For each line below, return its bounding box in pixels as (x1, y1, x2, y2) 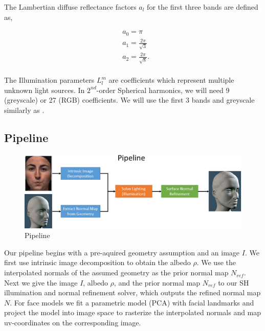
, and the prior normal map (114, 277, 200, 288)
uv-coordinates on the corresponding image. (4, 317, 141, 328)
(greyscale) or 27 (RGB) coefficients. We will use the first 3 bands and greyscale (4, 94, 255, 105)
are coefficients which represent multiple (108, 75, 234, 85)
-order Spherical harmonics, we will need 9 (96, 84, 230, 95)
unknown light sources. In (4, 84, 85, 95)
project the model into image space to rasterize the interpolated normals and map (4, 307, 261, 318)
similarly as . (4, 104, 45, 115)
